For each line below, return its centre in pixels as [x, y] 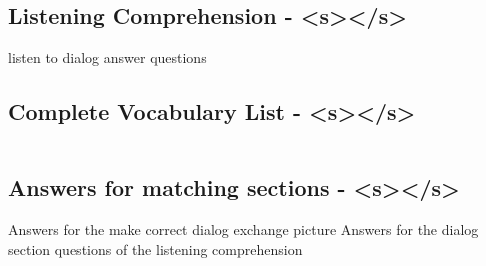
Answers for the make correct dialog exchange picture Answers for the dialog [243, 229]
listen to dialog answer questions [107, 57]
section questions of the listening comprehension [155, 248]
